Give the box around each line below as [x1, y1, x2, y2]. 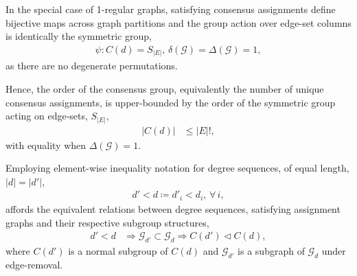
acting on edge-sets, [5, 108, 88, 123]
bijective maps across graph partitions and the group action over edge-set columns [5, 15, 352, 30]
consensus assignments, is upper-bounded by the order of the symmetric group [5, 95, 336, 109]
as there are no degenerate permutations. [5, 58, 178, 73]
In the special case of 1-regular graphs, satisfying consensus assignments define [5, 2, 336, 16]
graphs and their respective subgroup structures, [5, 215, 209, 229]
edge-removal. [5, 257, 63, 271]
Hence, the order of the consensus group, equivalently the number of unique [5, 81, 324, 95]
